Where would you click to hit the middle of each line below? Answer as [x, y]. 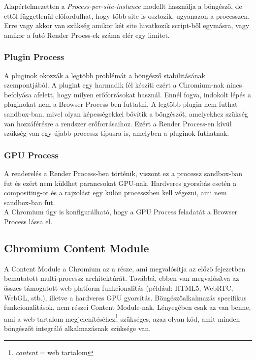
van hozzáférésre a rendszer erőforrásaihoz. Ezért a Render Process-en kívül [118, 123]
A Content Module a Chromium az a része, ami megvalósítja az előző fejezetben [125, 268]
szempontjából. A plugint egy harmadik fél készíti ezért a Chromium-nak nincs [123, 85]
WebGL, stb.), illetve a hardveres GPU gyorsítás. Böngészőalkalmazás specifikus [125, 297]
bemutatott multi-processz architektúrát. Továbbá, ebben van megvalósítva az [122, 278]
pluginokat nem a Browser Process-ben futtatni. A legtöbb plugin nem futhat [121, 104]
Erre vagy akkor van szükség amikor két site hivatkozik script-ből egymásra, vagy [127, 25]
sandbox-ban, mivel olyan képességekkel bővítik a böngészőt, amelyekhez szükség [126, 113]
